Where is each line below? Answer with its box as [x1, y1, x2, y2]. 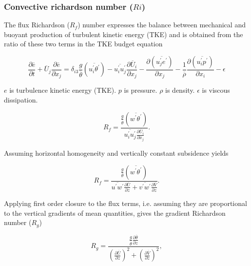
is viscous [202, 85, 230, 95]
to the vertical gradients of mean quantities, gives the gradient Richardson [4, 207, 226, 218]
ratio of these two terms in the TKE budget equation [4, 39, 163, 49]
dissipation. [4, 95, 38, 105]
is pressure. [124, 85, 157, 95]
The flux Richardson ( [4, 20, 70, 30]
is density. [165, 85, 195, 95]
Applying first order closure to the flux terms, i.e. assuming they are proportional [4, 198, 247, 208]
